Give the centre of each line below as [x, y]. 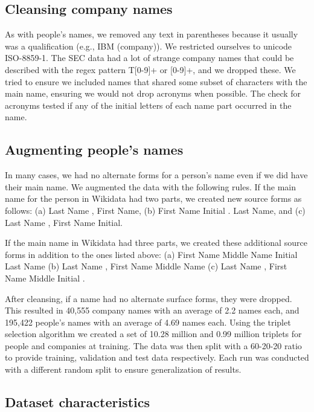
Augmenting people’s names [94, 150]
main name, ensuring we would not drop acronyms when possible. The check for [153, 93]
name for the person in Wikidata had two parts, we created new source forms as [153, 198]
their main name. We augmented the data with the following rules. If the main [150, 186]
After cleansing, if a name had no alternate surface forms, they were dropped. [149, 298]
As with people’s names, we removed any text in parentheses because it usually [152, 34]
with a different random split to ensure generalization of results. [123, 369]
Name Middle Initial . [45, 278]
